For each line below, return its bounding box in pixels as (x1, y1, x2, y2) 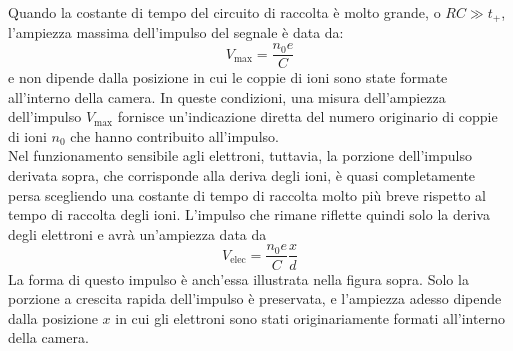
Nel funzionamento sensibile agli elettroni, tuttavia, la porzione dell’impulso (8, 145, 472, 166)
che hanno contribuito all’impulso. (70, 125, 279, 146)
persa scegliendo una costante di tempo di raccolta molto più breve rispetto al (8, 184, 487, 205)
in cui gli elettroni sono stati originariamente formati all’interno (115, 307, 505, 328)
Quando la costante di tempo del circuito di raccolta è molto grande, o (8, 2, 441, 22)
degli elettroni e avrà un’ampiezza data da (8, 223, 267, 244)
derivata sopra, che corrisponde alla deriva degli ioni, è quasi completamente (8, 165, 476, 186)
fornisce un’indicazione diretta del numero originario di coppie (117, 106, 498, 127)
